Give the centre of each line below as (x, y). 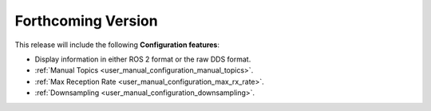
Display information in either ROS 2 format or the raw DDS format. (143, 59)
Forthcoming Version (87, 21)
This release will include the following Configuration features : (117, 45)
